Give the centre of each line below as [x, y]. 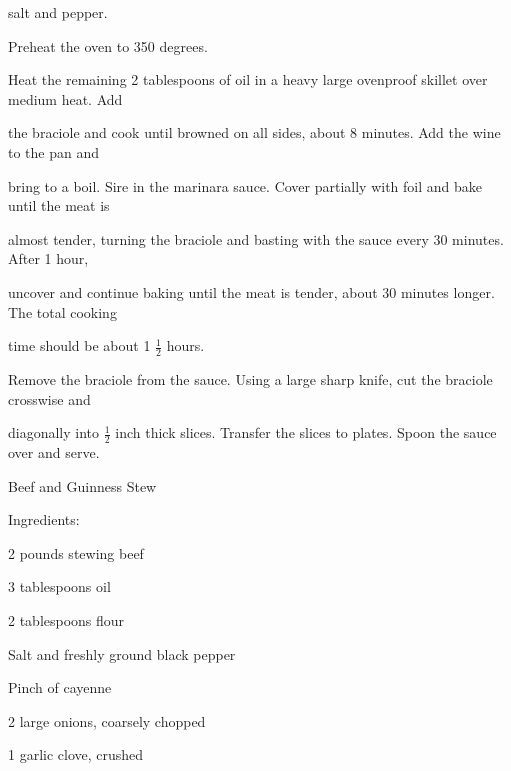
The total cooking [62, 311]
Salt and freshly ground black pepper [122, 653]
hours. [185, 345]
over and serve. [54, 451]
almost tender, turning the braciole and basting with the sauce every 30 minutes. [256, 238]
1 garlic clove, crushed [76, 754]
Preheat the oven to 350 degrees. [108, 45]
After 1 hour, [48, 258]
